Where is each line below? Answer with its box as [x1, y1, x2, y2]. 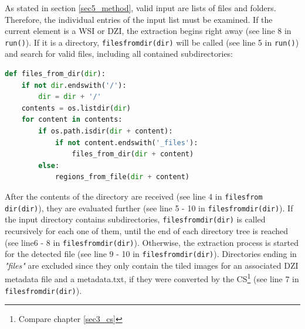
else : [38, 161, 60, 170]
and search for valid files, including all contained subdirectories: [5, 47, 233, 60]
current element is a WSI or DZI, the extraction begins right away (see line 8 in [5, 25, 292, 37]
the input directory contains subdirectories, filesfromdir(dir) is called [5, 213, 266, 225]
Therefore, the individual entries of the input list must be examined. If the [5, 13, 273, 25]
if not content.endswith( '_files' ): [55, 138, 198, 147]
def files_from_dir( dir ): [5, 70, 106, 78]
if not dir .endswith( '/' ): [21, 81, 127, 90]
